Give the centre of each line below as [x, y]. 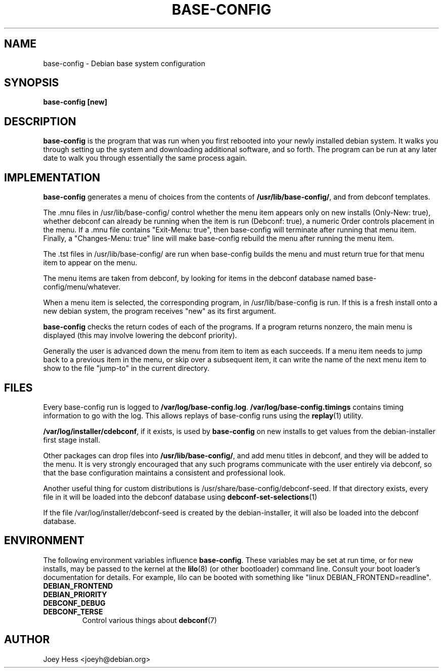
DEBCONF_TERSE [73, 611]
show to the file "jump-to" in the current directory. [126, 368]
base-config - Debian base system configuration [124, 63]
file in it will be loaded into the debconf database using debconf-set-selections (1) [180, 497]
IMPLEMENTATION [52, 177]
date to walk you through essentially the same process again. [145, 158]
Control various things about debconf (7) [149, 620]
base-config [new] [75, 102]
